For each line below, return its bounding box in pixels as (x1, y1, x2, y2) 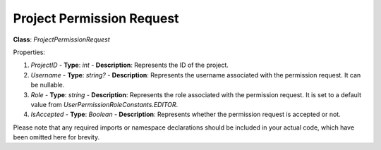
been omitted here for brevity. (13, 133, 100, 142)
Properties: (13, 48, 46, 56)
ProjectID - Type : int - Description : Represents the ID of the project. (30, 61, 229, 70)
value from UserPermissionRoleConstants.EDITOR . (30, 100, 179, 108)
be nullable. (30, 81, 65, 89)
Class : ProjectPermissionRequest (13, 35, 111, 44)
